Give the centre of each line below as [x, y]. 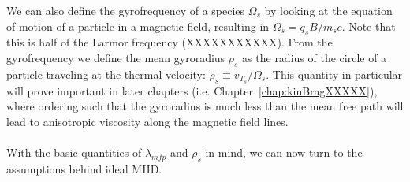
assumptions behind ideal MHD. [84, 168]
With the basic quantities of [74, 152]
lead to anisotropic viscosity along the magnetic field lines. [147, 121]
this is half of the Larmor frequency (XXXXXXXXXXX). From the [170, 42]
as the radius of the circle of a [315, 57]
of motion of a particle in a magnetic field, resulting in [138, 26]
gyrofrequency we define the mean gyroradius [116, 57]
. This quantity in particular [334, 74]
